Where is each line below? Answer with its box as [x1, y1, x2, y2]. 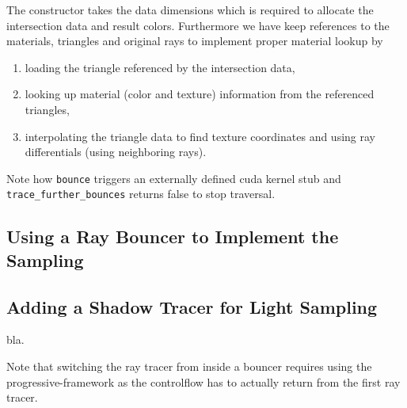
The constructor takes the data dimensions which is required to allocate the [6, 2, 374, 17]
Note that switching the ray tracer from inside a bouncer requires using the [6, 358, 372, 375]
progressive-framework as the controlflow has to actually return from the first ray [6, 373, 401, 390]
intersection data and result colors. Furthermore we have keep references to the [6, 17, 390, 33]
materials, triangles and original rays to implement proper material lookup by [6, 32, 383, 49]
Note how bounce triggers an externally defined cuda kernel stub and [6, 170, 341, 186]
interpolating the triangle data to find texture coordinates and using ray [25, 128, 375, 144]
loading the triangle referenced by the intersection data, [25, 59, 295, 75]
